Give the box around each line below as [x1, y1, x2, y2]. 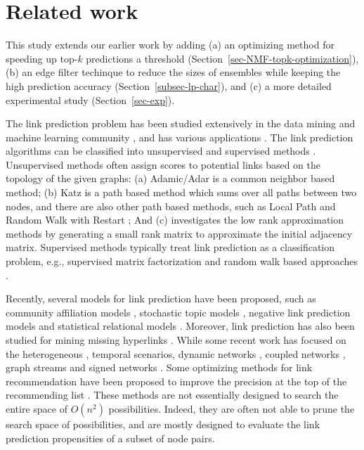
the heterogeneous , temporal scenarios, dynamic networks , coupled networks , [6, 346, 346, 361]
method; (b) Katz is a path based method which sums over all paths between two [6, 185, 357, 200]
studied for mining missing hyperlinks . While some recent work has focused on [6, 333, 346, 347]
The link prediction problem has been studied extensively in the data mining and [6, 116, 356, 131]
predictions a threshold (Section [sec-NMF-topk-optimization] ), [86, 51, 359, 65]
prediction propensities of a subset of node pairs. [6, 430, 215, 445]
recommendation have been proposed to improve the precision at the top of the [6, 373, 347, 388]
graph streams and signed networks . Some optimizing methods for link [6, 360, 313, 375]
